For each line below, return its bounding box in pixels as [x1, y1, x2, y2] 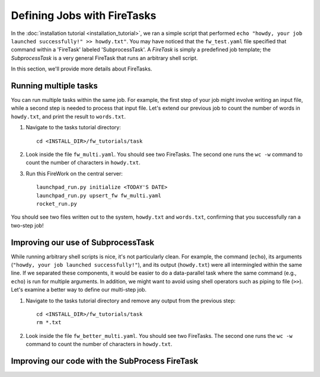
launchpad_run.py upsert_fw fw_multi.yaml [36, 192, 162, 199]
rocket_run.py [36, 200, 77, 207]
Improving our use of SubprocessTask [11, 237, 155, 247]
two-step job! [11, 222, 44, 229]
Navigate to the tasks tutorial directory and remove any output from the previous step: [25, 297, 236, 304]
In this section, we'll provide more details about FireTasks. [11, 65, 152, 72]
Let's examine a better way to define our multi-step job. [11, 286, 147, 293]
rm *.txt [36, 319, 62, 326]
